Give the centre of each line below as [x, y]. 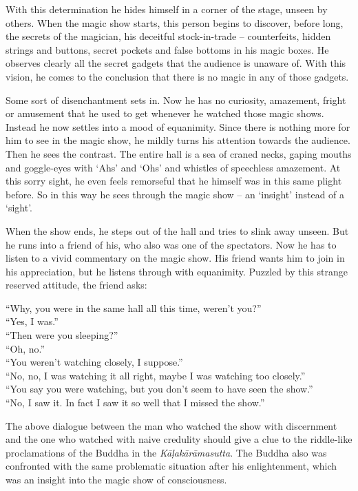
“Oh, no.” [25, 348]
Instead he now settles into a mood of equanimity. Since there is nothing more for [178, 126]
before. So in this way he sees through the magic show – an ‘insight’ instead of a [175, 194]
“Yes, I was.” [32, 321]
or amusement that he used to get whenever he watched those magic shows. [165, 113]
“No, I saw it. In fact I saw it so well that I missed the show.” [135, 403]
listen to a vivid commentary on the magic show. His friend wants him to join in [175, 258]
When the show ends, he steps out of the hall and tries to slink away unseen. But [177, 230]
